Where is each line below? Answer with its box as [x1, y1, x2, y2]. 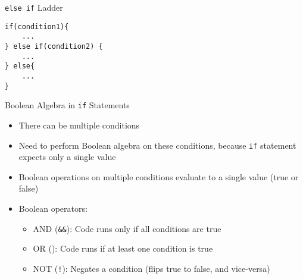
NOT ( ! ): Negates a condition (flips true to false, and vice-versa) [33, 262, 270, 274]
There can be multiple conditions [18, 118, 140, 131]
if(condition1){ [5, 22, 69, 31]
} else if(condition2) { [5, 42, 103, 51]
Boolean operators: [18, 202, 88, 214]
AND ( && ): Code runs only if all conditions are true [33, 222, 221, 234]
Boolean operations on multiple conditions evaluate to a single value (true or [18, 170, 299, 183]
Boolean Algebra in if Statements [5, 99, 130, 111]
